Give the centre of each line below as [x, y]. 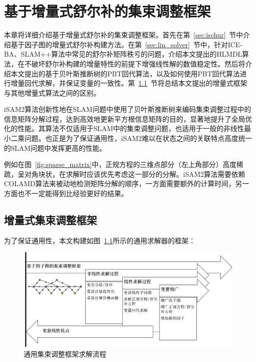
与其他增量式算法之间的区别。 [52, 92]
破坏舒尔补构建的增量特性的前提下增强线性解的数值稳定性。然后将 [138, 63]
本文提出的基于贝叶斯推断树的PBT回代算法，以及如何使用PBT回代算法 [125, 73]
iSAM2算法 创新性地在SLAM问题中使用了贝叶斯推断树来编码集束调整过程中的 [128, 109]
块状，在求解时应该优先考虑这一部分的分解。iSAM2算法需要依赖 [142, 174]
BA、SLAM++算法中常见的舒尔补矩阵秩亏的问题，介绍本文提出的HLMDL [123, 54]
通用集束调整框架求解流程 [65, 353]
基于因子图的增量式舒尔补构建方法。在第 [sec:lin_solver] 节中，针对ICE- [127, 44]
